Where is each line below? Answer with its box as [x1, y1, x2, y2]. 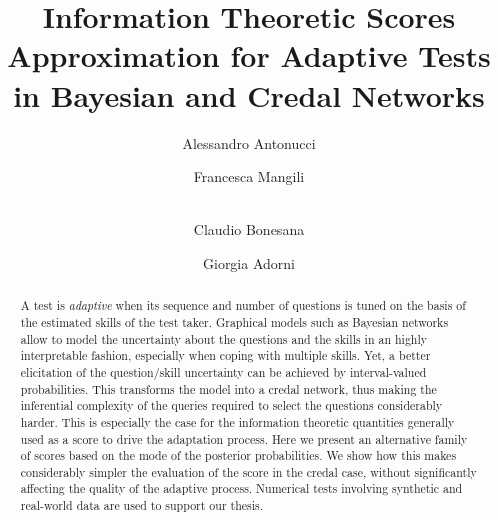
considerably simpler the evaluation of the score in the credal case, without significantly [20, 463, 477, 480]
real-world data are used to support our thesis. [20, 497, 264, 514]
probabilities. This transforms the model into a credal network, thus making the [20, 380, 437, 397]
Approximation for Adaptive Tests [7, 35, 491, 76]
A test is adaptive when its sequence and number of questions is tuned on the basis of [20, 297, 466, 314]
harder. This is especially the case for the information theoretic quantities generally [20, 413, 455, 430]
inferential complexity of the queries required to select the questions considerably [20, 397, 443, 414]
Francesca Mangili [193, 166, 305, 187]
